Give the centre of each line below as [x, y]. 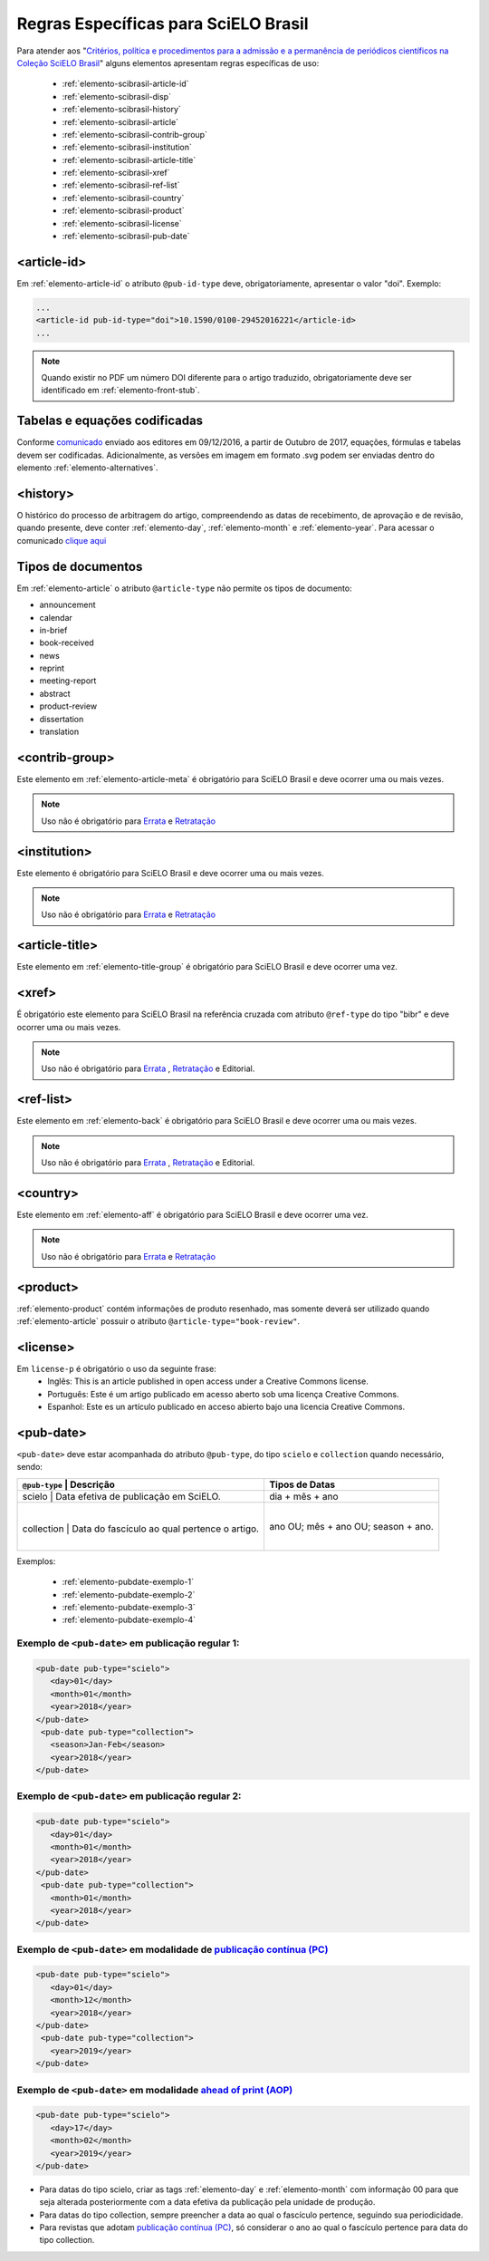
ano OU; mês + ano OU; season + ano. [351, 1526]
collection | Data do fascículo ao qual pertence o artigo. [141, 1529]
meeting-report [68, 681]
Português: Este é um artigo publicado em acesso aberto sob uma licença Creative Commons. [223, 1394]
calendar [56, 617]
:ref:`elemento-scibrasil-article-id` [125, 84]
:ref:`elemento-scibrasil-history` [121, 110]
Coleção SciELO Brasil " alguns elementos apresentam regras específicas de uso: [168, 63]
